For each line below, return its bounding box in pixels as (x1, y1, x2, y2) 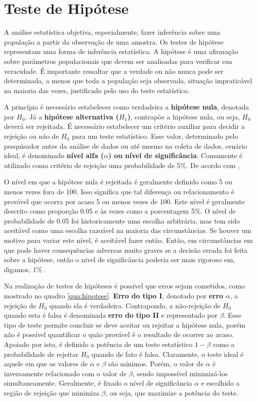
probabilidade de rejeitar (4, 348, 79, 359)
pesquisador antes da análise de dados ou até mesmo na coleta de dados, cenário (4, 140, 247, 151)
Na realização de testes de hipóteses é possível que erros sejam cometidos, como (4, 281, 245, 291)
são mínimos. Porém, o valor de (108, 358, 204, 369)
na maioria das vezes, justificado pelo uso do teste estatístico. (4, 85, 190, 95)
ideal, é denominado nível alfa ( (4, 150, 104, 161)
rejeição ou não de (4, 131, 59, 141)
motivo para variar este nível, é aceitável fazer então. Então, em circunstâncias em (4, 235, 253, 245)
